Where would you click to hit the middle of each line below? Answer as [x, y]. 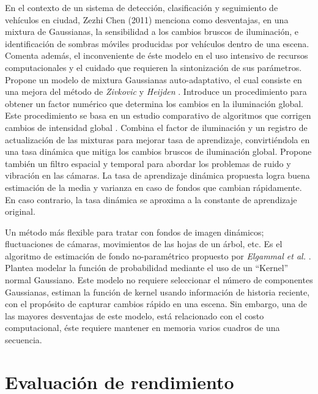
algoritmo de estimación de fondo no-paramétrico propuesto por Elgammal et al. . [158, 255]
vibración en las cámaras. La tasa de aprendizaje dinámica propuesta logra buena [157, 175]
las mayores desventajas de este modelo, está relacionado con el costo [135, 315]
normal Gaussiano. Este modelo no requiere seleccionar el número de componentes [159, 280]
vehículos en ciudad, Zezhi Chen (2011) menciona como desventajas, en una [147, 19]
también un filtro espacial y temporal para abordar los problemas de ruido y [148, 163]
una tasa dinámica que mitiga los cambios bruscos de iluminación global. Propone [158, 151]
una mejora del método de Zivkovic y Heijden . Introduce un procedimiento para [156, 91]
